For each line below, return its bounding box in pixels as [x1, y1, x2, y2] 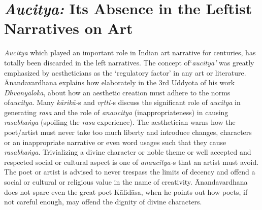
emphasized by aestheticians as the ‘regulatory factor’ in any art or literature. [4, 67, 246, 78]
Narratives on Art [4, 18, 133, 39]
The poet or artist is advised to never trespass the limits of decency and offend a [4, 166, 255, 177]
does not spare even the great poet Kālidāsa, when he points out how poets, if [4, 186, 248, 197]
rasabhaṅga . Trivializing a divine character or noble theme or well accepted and [4, 147, 251, 157]
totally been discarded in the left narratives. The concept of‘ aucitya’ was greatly [4, 57, 254, 67]
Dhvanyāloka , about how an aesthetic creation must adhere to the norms [4, 87, 231, 97]
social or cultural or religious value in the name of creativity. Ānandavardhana [4, 177, 248, 187]
